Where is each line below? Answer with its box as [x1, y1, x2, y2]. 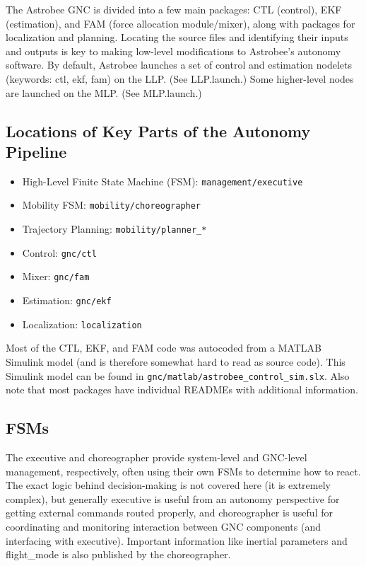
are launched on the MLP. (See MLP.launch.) [6, 85, 202, 100]
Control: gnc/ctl [22, 245, 97, 260]
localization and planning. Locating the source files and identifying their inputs [6, 30, 348, 45]
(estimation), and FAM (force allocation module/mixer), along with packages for [6, 16, 355, 30]
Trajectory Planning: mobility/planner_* [22, 221, 207, 236]
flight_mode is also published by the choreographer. [6, 547, 231, 562]
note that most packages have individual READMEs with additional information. [6, 382, 358, 397]
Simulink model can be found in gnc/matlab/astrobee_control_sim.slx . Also [6, 368, 350, 383]
